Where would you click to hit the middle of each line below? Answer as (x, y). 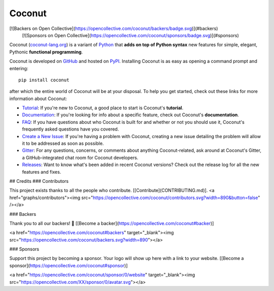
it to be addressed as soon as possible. (63, 143)
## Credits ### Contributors (39, 181)
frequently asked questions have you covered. (71, 129)
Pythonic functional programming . (46, 52)
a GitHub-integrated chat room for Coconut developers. (80, 157)
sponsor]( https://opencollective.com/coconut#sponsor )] (68, 265)
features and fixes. (42, 172)
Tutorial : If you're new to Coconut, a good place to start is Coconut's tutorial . (103, 108)
